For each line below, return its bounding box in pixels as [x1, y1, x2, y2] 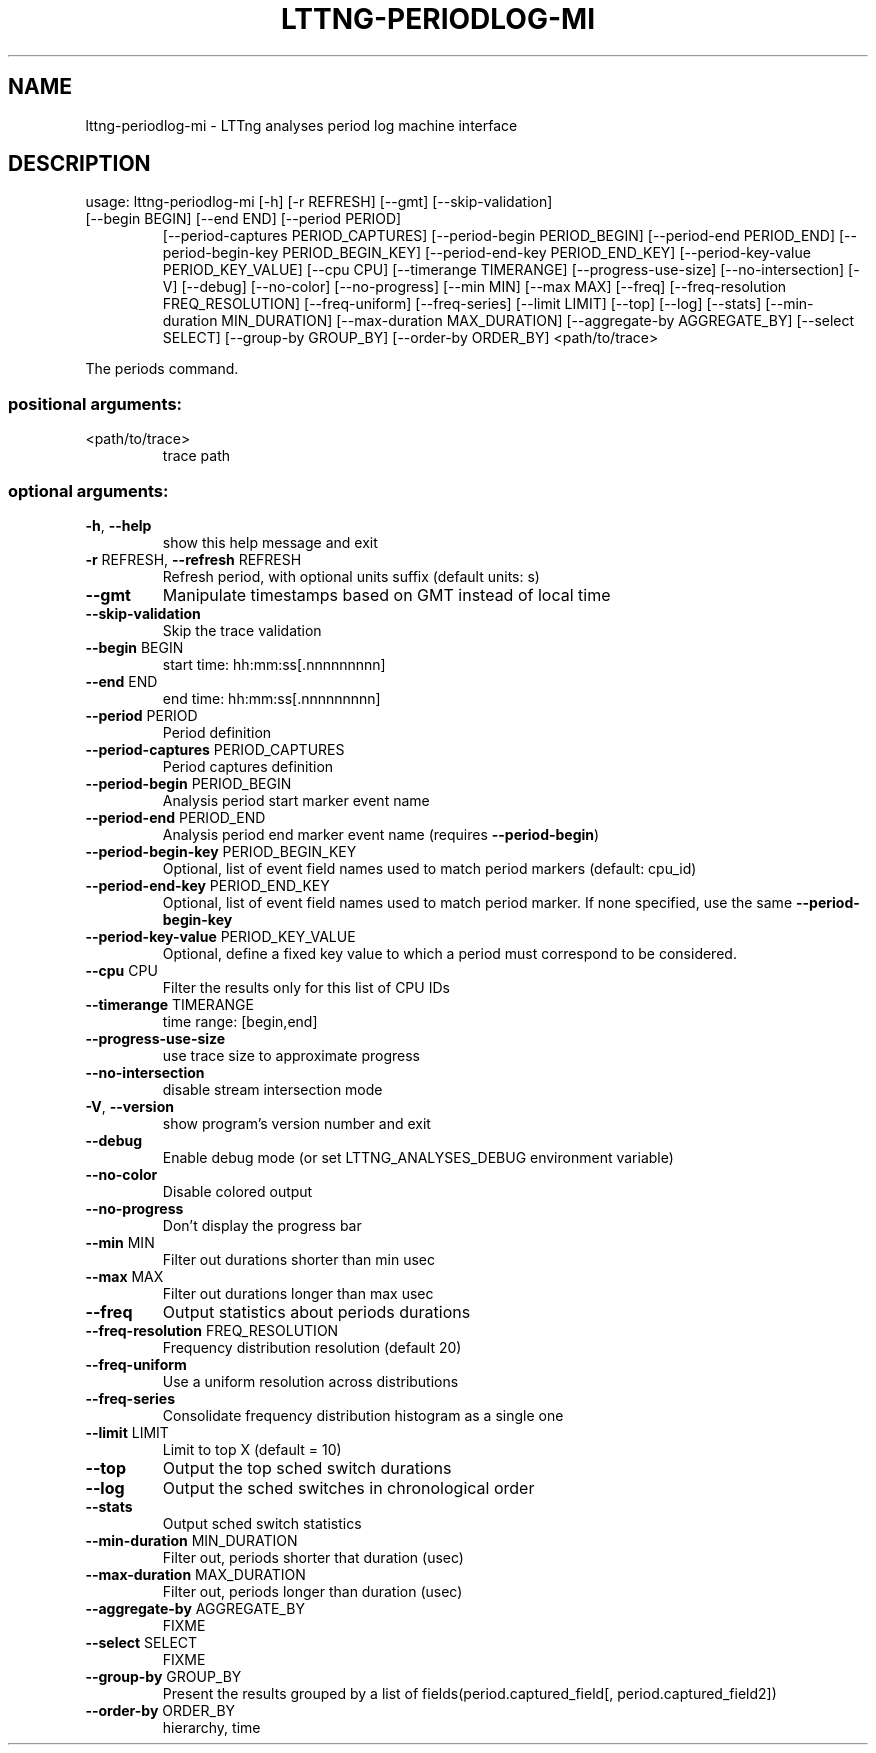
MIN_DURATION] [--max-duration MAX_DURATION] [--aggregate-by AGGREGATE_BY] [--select [221, 312, 855, 330]
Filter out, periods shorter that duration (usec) [162, 1548, 464, 1566]
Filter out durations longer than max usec [162, 1284, 434, 1302]
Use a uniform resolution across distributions [162, 1372, 459, 1390]
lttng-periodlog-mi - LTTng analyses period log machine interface [85, 116, 518, 134]
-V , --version [85, 1097, 174, 1115]
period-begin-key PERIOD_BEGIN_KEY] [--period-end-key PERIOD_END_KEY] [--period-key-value [162, 244, 811, 262]
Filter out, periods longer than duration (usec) [162, 1582, 463, 1600]
